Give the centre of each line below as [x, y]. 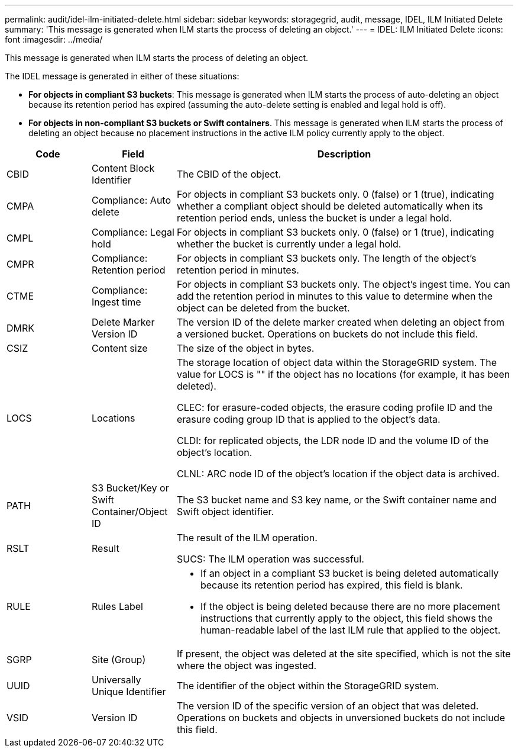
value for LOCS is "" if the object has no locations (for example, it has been [343, 374]
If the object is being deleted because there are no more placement [350, 606]
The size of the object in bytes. [245, 348]
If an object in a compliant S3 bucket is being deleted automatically [349, 573]
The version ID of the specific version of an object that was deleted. [328, 706]
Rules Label [117, 606]
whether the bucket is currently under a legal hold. [289, 244]
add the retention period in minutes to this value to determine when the [334, 296]
